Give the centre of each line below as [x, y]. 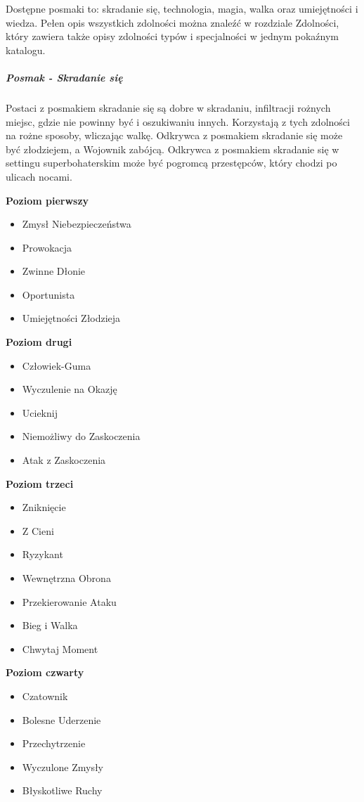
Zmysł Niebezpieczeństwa [77, 224]
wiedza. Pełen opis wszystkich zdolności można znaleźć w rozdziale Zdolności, [173, 22]
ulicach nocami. [39, 176]
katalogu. [26, 50]
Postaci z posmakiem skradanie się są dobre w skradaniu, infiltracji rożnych [168, 107]
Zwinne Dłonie [54, 271]
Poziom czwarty [45, 672]
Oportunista [48, 294]
